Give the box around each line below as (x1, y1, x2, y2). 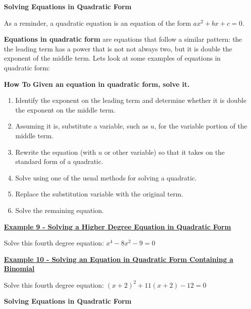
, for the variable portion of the (154, 121, 247, 131)
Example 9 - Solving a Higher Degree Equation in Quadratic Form (4, 221, 231, 231)
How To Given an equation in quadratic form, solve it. (4, 79, 189, 89)
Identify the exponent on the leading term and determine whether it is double (15, 95, 247, 105)
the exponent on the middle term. (15, 104, 116, 114)
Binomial (4, 263, 35, 274)
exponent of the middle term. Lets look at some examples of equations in (4, 53, 221, 63)
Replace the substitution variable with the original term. (15, 189, 184, 199)
